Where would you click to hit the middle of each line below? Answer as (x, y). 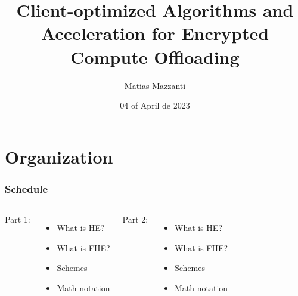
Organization (59, 156)
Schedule (27, 188)
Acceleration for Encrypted (155, 33)
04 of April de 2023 (155, 105)
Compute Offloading (155, 56)
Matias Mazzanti (155, 85)
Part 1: (18, 219)
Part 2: (135, 219)
